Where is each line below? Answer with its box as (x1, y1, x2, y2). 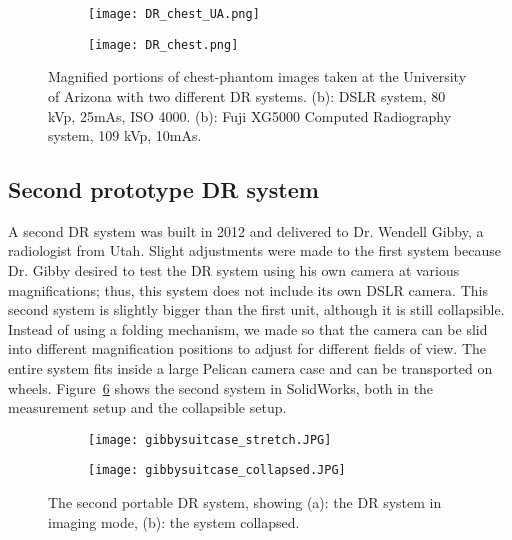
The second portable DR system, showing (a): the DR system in (48, 492, 442, 513)
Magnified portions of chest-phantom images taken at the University (48, 66, 467, 87)
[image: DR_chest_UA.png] (88, 7, 260, 21)
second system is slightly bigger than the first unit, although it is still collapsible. (8, 299, 505, 320)
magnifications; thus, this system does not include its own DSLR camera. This (8, 279, 488, 300)
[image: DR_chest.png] (88, 37, 239, 52)
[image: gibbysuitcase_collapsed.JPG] (88, 463, 346, 478)
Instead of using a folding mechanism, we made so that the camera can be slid (8, 318, 488, 339)
